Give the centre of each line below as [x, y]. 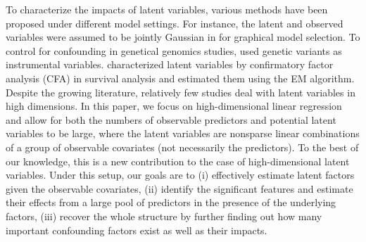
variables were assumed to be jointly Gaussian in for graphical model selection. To [183, 37]
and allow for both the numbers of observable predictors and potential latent [171, 119]
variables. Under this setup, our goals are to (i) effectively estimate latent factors [180, 175]
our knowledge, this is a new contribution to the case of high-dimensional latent [178, 161]
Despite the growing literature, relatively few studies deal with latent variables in [181, 92]
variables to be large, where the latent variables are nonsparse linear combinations [183, 133]
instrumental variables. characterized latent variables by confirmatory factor [170, 64]
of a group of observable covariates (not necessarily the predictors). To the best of [182, 147]
